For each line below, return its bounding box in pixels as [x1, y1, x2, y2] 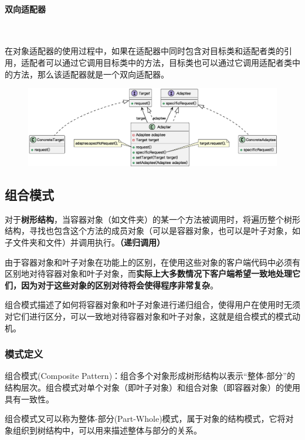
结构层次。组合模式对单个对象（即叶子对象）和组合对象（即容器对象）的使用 [5, 381, 300, 394]
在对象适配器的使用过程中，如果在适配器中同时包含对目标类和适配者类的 [5, 45, 284, 57]
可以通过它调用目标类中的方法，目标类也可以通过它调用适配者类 [45, 56, 292, 68]
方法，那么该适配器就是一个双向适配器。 [12, 68, 169, 80]
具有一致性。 [5, 392, 54, 405]
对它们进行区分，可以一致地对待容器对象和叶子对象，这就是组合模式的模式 [5, 310, 292, 323]
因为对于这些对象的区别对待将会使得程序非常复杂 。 [21, 278, 218, 291]
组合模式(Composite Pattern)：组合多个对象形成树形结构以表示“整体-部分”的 [5, 370, 295, 382]
